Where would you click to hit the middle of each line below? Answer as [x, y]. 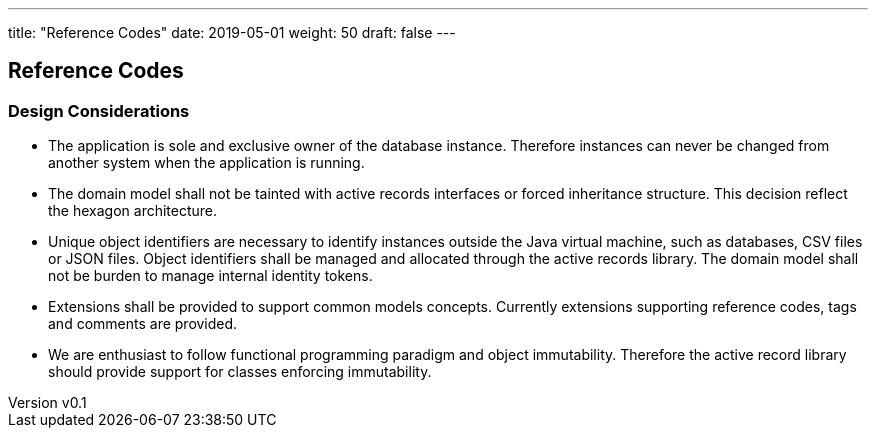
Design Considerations [99, 110]
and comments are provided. [143, 324]
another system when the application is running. [206, 163]
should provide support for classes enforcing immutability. [240, 372]
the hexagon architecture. [133, 211]
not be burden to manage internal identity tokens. [210, 276]
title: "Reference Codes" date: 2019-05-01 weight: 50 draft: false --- [232, 32]
